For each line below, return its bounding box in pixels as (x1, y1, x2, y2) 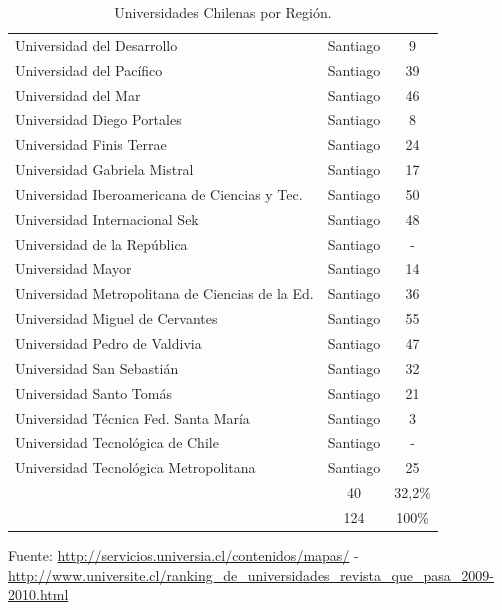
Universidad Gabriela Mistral (15, 159, 194, 180)
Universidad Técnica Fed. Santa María (15, 407, 250, 428)
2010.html (8, 584, 69, 605)
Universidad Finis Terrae (15, 134, 167, 155)
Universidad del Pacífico (15, 59, 163, 80)
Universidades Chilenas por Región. (114, 2, 332, 22)
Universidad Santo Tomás (15, 382, 172, 403)
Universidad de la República (15, 233, 188, 254)
